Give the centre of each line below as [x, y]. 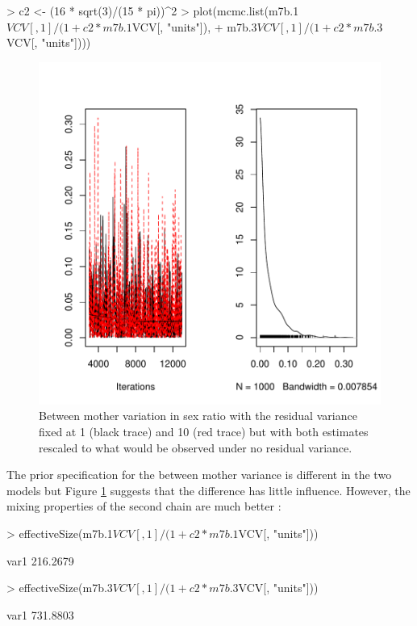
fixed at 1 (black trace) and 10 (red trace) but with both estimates [204, 431]
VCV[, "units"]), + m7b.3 [194, 26]
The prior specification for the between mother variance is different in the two [199, 475]
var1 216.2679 [40, 560]
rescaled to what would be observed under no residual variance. [196, 447]
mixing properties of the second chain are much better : [144, 506]
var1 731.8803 [40, 614]
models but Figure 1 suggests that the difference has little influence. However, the [208, 490]
